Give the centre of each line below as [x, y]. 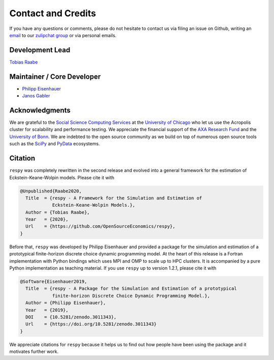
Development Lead [40, 50]
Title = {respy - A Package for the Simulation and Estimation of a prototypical [131, 289]
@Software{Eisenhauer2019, [54, 281]
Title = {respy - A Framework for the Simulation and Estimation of [114, 198]
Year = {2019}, [47, 310]
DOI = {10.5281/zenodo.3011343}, [71, 317]
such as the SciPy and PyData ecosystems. [55, 144]
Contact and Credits [53, 13]
